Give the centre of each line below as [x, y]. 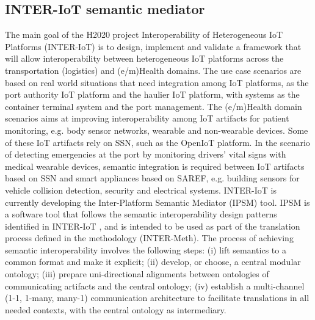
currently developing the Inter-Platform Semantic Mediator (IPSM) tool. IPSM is [157, 202]
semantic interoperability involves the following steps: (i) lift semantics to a [146, 249]
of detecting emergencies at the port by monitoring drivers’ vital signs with [146, 154]
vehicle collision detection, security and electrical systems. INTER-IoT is [141, 190]
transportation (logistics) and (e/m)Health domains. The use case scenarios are [153, 70]
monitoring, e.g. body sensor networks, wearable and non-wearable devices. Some [157, 130]
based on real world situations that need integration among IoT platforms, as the [157, 82]
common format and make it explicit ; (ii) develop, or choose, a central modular [153, 262]
